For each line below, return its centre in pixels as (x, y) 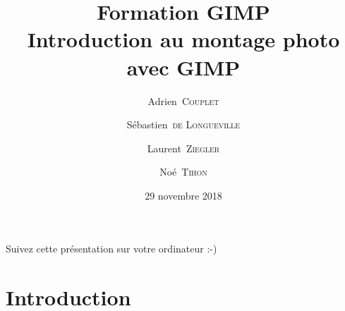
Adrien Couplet (183, 100)
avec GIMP (183, 67)
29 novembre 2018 (183, 195)
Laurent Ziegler (183, 148)
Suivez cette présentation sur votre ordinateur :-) (111, 249)
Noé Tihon (183, 172)
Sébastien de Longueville (183, 124)
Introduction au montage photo (183, 39)
